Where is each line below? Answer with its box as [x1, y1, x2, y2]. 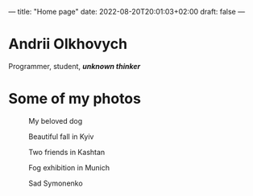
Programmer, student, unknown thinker [8, 61, 141, 71]
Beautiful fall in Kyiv [28, 132, 94, 141]
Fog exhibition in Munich [28, 162, 110, 172]
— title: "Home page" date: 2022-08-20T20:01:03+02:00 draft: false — [8, 7, 246, 16]
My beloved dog [28, 116, 83, 125]
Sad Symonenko [28, 178, 83, 188]
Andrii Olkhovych [8, 35, 127, 53]
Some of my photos [8, 90, 141, 108]
